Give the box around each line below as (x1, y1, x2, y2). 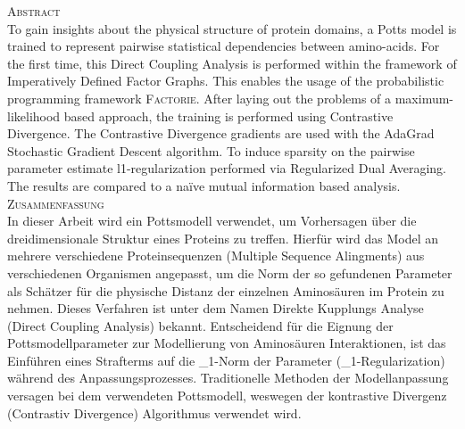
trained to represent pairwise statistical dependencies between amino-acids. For (7, 37, 440, 55)
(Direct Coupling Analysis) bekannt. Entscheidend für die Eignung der (7, 316, 394, 334)
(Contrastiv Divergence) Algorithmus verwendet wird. (7, 403, 302, 422)
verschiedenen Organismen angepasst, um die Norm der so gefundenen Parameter (7, 263, 453, 282)
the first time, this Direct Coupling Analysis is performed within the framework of (7, 54, 457, 72)
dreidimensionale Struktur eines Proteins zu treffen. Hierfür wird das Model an (7, 228, 439, 247)
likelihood (7, 106, 61, 125)
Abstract (7, 2, 61, 20)
